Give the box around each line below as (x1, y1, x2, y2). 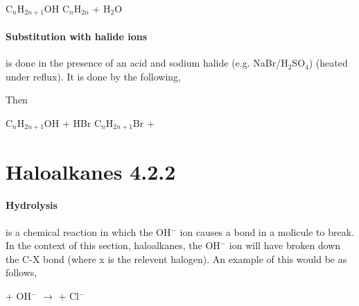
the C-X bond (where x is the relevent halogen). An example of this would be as (6, 251, 347, 266)
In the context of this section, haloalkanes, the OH (6, 238, 220, 253)
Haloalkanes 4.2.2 (6, 157, 176, 185)
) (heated (308, 56, 348, 70)
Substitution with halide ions (6, 29, 148, 44)
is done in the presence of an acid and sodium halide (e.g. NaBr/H (6, 56, 288, 70)
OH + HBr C (44, 116, 102, 130)
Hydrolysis (6, 198, 58, 212)
